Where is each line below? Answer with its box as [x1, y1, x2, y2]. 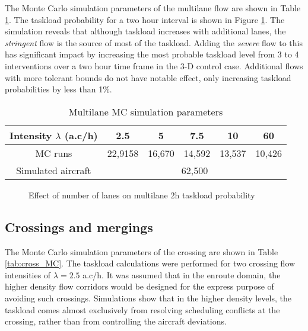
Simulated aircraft [16, 163, 91, 177]
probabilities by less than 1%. [5, 83, 112, 95]
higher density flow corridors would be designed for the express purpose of [5, 280, 274, 293]
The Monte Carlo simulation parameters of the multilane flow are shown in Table [5, 2, 301, 14]
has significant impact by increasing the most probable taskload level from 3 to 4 [5, 48, 299, 60]
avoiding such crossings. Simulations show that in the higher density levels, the [5, 291, 291, 304]
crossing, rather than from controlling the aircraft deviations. [5, 315, 227, 327]
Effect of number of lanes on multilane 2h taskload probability [28, 188, 255, 201]
